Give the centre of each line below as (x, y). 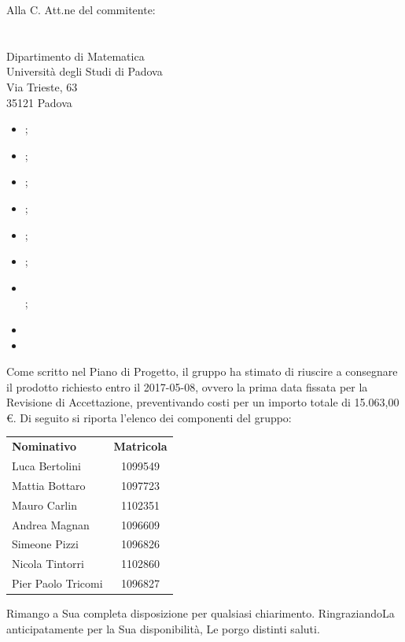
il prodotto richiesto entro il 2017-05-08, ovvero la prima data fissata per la (187, 386)
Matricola (140, 446)
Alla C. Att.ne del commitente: (81, 9)
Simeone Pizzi (45, 544)
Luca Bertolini (46, 466)
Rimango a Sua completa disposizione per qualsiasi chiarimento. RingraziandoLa (201, 613)
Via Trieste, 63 (42, 86)
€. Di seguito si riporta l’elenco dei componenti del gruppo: (149, 417)
